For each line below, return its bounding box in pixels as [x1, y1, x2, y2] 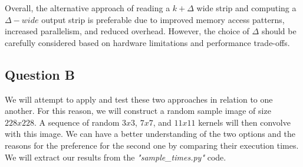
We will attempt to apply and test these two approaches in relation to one [5, 93, 273, 105]
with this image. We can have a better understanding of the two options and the [5, 127, 296, 140]
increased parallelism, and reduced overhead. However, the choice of [5, 25, 249, 37]
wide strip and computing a [196, 2, 297, 14]
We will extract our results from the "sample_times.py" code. [5, 150, 226, 163]
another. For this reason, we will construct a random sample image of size [5, 104, 271, 117]
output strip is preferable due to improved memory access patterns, [41, 13, 285, 25]
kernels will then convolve [198, 116, 291, 128]
